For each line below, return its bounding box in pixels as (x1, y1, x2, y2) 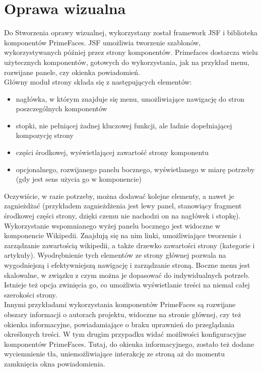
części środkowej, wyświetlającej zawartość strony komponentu (16, 147, 209, 158)
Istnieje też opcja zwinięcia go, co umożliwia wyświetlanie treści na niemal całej (4, 279, 250, 290)
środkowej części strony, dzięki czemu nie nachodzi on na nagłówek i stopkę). (4, 210, 241, 221)
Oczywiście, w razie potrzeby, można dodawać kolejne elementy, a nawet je (4, 190, 234, 201)
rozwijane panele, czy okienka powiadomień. (4, 66, 140, 77)
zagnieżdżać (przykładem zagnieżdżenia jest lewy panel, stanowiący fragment (4, 200, 242, 211)
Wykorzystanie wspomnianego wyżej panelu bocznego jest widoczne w (4, 220, 221, 231)
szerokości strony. (4, 289, 57, 300)
